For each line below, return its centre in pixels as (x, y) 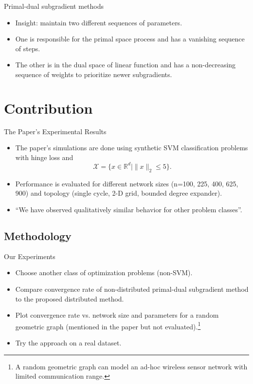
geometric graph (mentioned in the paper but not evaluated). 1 (108, 325)
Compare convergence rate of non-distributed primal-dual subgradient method (132, 289)
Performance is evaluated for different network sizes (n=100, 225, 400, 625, (127, 183)
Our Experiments (30, 256)
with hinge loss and (44, 157)
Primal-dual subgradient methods (54, 6)
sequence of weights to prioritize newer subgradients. (94, 74)
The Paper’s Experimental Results (55, 131)
